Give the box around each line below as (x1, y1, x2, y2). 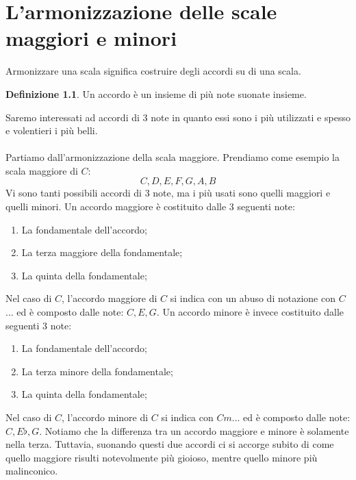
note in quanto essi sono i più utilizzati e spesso (151, 110, 351, 124)
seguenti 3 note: (5, 318, 72, 332)
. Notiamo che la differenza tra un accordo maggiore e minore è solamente (39, 423, 349, 438)
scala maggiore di (5, 163, 78, 177)
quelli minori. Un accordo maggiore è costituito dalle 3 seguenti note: (5, 199, 295, 214)
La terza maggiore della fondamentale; (21, 245, 183, 260)
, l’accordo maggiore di (62, 291, 157, 305)
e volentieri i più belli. (5, 123, 98, 138)
